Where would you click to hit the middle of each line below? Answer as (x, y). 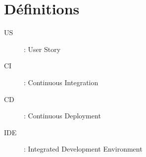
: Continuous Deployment (62, 116)
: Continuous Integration (61, 82)
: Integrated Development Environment (83, 149)
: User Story (42, 49)
